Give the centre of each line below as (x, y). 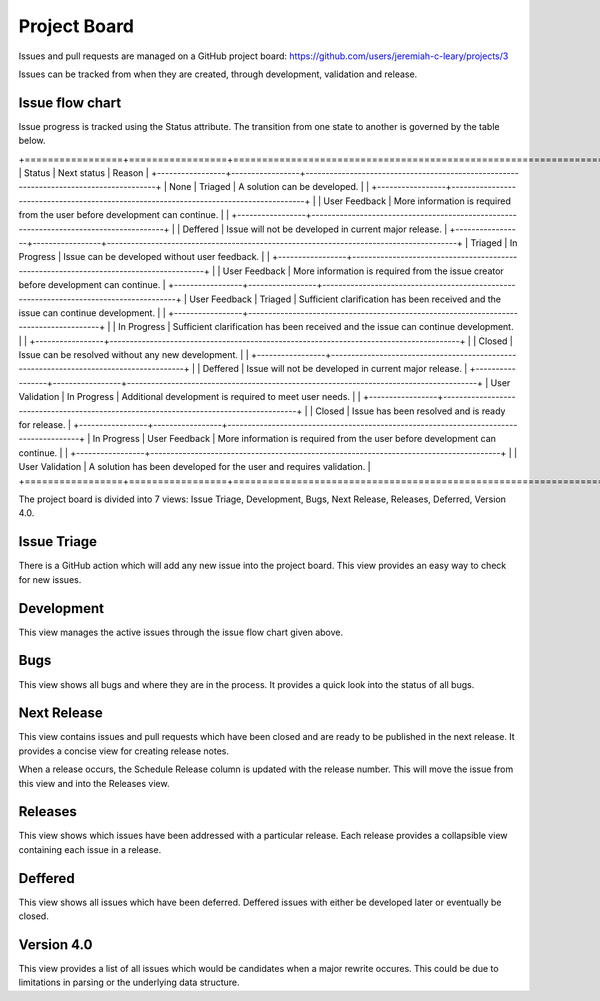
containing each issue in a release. (90, 849)
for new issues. (50, 579)
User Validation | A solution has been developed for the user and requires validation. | (194, 467)
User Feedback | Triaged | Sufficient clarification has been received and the (345, 299)
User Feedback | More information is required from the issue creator (363, 271)
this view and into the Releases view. (94, 783)
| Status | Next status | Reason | (83, 173)
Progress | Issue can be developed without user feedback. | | (144, 257)
